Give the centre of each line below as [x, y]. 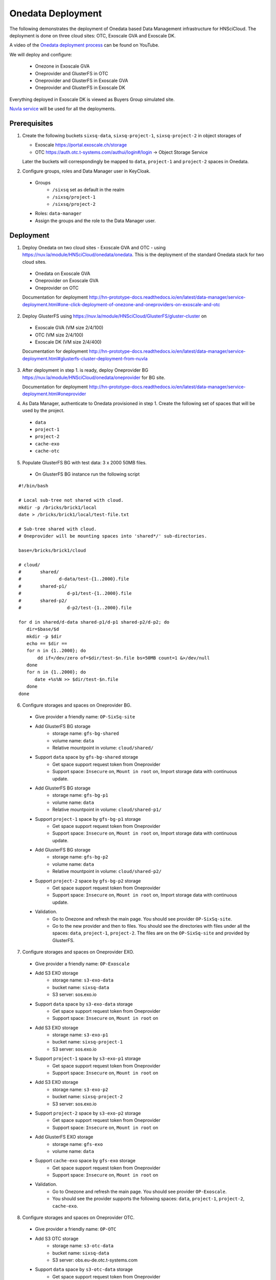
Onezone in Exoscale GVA [62, 66]
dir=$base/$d [43, 629]
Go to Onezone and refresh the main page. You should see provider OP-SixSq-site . [142, 919]
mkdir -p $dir [44, 636]
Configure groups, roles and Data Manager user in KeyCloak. [86, 171]
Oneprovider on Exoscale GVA [67, 281]
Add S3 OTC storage [57, 1239]
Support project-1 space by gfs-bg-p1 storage [88, 819]
